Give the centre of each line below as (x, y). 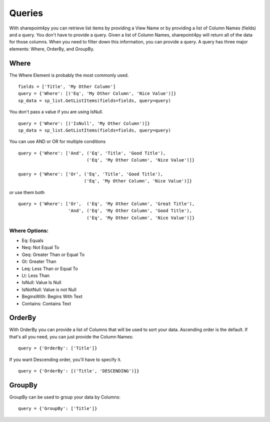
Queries (26, 13)
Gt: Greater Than (39, 261)
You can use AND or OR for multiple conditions (57, 141)
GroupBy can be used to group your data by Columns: (65, 397)
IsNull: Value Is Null (41, 282)
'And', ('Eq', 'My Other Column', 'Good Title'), (130, 211)
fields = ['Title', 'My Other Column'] (67, 87)
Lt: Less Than (36, 275)
